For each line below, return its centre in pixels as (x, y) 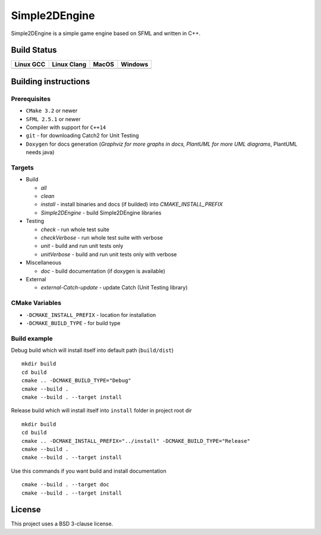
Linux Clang (69, 64)
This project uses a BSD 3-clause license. (62, 524)
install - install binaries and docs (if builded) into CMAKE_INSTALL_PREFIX (132, 204)
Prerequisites (31, 99)
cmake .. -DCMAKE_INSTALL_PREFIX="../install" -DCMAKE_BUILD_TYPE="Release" (136, 441)
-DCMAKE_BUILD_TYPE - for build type (73, 323)
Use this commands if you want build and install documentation (89, 471)
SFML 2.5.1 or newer (53, 119)
